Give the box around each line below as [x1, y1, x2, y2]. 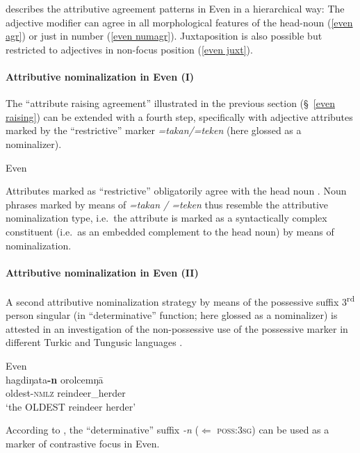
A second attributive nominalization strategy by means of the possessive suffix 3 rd [6, 292, 355, 308]
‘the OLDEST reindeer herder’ [6, 399, 136, 413]
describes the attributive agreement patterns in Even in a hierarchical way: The [6, 1, 345, 15]
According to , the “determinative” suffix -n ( [6, 422, 199, 437]
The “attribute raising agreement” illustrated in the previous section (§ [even [6, 96, 335, 110]
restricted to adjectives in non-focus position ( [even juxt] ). [6, 42, 253, 56]
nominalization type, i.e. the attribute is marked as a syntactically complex [6, 211, 327, 225]
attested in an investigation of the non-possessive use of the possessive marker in [6, 321, 348, 336]
